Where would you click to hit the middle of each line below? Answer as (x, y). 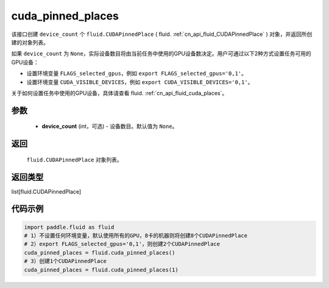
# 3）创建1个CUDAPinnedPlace (65, 261)
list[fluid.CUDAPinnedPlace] (46, 191)
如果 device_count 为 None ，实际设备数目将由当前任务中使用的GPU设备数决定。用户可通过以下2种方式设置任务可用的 (161, 54)
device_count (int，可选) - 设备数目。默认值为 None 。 (110, 126)
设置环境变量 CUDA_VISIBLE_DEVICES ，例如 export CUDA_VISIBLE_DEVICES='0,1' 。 (140, 82)
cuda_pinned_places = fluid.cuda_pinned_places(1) (101, 270)
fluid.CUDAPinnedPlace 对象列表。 (74, 160)
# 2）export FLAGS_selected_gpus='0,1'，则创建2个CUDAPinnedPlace (122, 244)
